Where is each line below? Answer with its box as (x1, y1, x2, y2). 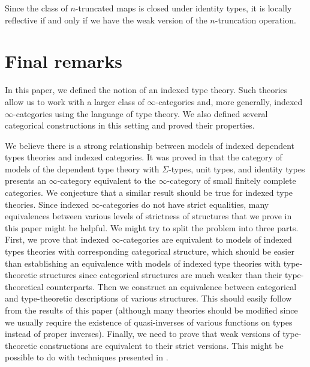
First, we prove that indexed (5, 233, 109, 246)
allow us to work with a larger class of (5, 95, 145, 108)
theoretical (5, 280, 44, 293)
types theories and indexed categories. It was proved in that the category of (5, 151, 282, 163)
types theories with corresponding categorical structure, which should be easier (5, 245, 294, 258)
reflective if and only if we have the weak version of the (5, 13, 207, 26)
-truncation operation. (215, 13, 296, 26)
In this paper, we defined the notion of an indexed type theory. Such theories (5, 83, 288, 96)
